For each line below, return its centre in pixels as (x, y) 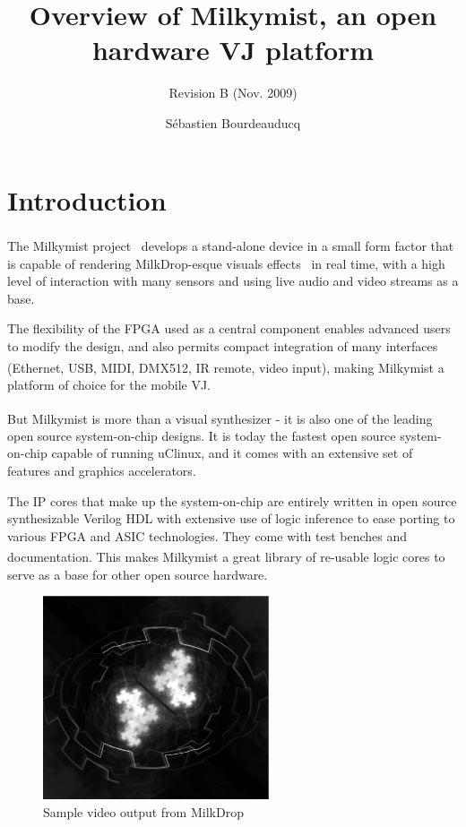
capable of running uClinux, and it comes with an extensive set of (232, 453)
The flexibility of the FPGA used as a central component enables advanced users (229, 328)
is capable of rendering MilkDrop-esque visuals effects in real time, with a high (226, 263)
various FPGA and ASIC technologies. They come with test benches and (207, 535)
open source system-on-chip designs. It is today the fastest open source (202, 435)
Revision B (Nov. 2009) (233, 93)
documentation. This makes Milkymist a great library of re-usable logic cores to (226, 556)
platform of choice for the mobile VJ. (109, 384)
